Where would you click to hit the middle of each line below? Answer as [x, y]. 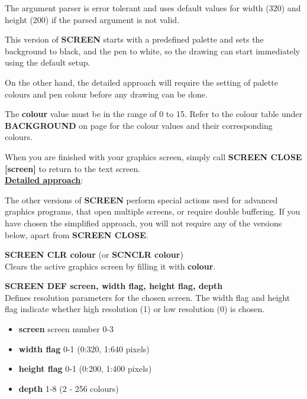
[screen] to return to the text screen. [73, 168]
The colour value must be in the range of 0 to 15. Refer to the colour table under [153, 114]
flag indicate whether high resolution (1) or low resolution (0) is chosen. [135, 309]
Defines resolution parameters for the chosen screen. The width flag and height [148, 297]
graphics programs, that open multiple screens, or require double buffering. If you [153, 211]
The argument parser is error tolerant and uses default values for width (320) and [153, 8]
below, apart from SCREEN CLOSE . [77, 234]
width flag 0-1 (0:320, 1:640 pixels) [84, 348]
